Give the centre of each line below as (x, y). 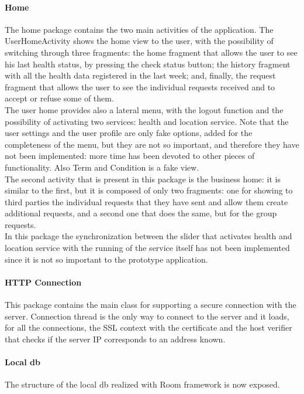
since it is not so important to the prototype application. (106, 259)
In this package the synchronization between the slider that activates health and (148, 236)
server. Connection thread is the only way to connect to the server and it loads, (147, 316)
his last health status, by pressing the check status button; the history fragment (148, 64)
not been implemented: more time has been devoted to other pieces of (130, 156)
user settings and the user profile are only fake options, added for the (129, 133)
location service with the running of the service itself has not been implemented (147, 248)
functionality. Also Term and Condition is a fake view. (102, 167)
